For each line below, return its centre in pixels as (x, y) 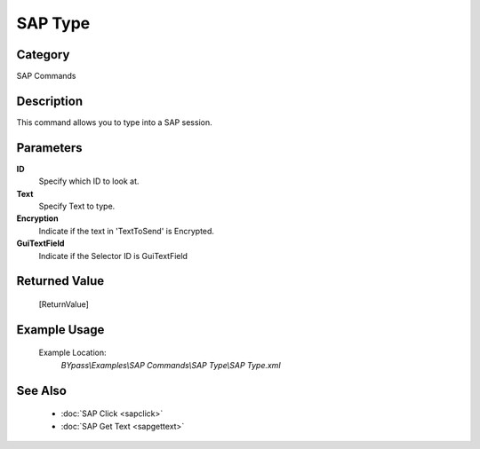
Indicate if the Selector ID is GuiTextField (113, 256)
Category (43, 55)
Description (50, 101)
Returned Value (60, 281)
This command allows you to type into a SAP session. (114, 122)
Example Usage (60, 330)
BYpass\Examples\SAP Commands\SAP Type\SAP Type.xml (171, 365)
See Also (41, 390)
